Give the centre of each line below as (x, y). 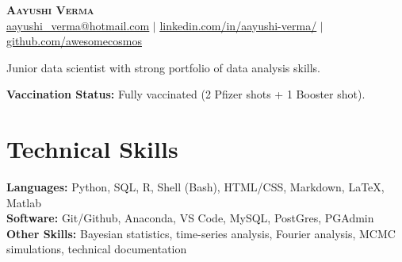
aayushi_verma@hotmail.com (78, 25)
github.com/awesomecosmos (74, 41)
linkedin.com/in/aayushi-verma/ (238, 25)
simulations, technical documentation (97, 249)
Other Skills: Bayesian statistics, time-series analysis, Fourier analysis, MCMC (201, 233)
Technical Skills (92, 149)
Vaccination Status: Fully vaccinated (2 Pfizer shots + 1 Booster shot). (186, 94)
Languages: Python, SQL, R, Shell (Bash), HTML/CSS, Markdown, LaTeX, (195, 187)
